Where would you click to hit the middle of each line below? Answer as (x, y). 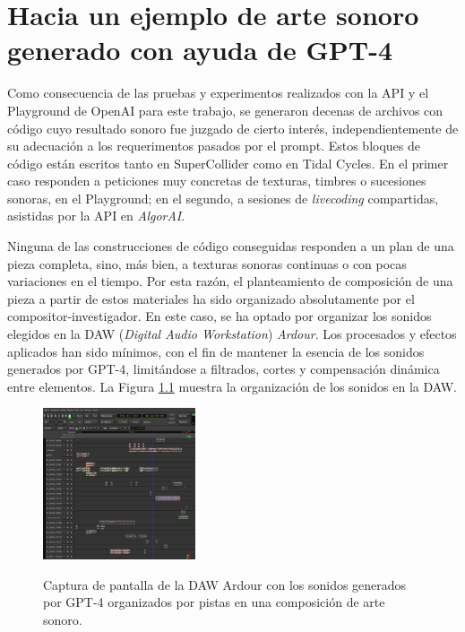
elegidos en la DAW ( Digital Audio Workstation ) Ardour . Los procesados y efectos (232, 334)
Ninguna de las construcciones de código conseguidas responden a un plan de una (231, 246)
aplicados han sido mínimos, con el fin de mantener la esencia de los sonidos (216, 351)
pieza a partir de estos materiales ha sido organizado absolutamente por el (211, 298)
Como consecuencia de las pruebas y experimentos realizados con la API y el (218, 93)
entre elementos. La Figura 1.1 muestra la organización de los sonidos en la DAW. (232, 386)
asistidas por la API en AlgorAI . (96, 216)
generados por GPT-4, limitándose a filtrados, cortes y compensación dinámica (224, 369)
